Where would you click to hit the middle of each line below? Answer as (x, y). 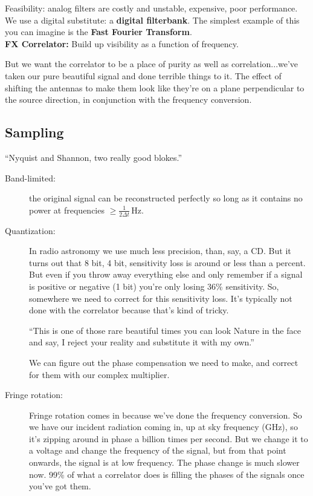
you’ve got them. (60, 486)
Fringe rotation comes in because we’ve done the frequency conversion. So (166, 415)
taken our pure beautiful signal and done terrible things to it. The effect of (143, 75)
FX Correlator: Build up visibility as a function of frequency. (122, 43)
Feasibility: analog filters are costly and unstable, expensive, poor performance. (151, 8)
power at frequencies (67, 210)
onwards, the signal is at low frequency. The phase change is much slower (164, 462)
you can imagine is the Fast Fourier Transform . (98, 32)
